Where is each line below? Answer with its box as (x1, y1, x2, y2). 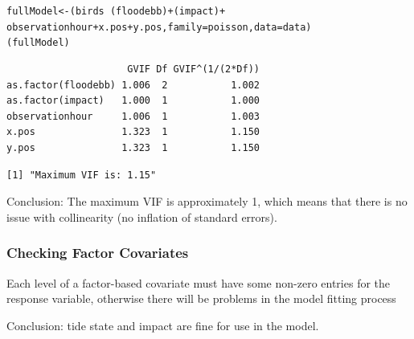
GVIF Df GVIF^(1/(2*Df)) (127, 63, 260, 75)
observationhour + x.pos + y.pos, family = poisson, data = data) (6, 21, 312, 33)
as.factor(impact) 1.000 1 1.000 (6, 95, 260, 107)
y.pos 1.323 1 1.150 (6, 141, 260, 153)
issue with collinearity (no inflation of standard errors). (6, 208, 277, 225)
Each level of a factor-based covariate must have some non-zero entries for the (6, 274, 391, 291)
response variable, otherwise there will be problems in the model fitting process (6, 290, 396, 307)
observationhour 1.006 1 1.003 (6, 110, 260, 122)
